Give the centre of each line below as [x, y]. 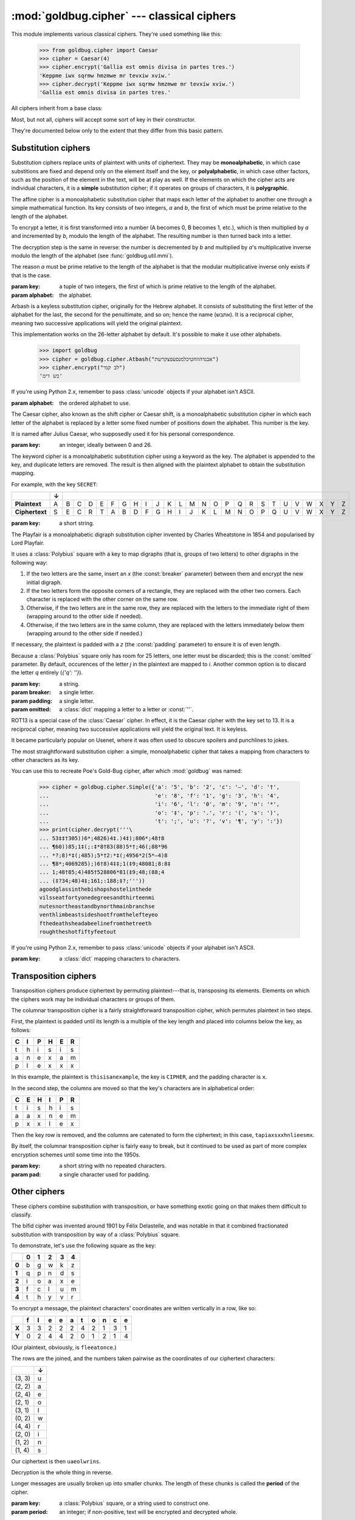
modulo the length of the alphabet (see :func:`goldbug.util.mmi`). [92, 256]
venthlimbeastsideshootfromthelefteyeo [98, 915]
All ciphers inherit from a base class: [57, 108]
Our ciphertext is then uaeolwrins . [56, 1461]
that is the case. [31, 275]
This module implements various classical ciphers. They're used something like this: [116, 34]
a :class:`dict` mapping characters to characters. [120, 959]
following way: [29, 562]
